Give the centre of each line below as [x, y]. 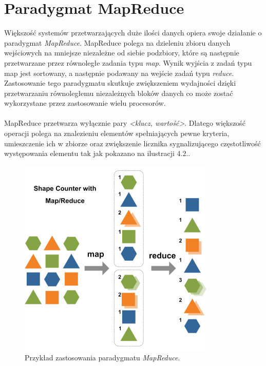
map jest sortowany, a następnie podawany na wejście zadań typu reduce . [119, 73]
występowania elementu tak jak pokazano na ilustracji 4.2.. [97, 153]
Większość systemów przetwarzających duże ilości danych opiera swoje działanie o [133, 33]
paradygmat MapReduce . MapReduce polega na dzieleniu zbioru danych [117, 42]
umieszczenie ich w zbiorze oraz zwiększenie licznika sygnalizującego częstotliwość [132, 143]
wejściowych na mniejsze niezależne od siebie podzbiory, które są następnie [122, 53]
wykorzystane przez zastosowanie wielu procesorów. [85, 103]
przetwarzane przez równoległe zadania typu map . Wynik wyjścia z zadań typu [128, 62]
